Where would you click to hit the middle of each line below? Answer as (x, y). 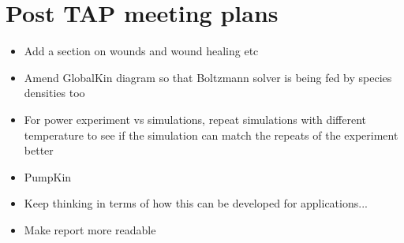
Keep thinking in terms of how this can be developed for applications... (196, 203)
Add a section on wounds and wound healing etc (141, 51)
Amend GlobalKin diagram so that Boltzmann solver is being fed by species (208, 77)
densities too (54, 93)
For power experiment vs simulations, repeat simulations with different (195, 119)
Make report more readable (90, 229)
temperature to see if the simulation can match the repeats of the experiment (211, 135)
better (39, 150)
